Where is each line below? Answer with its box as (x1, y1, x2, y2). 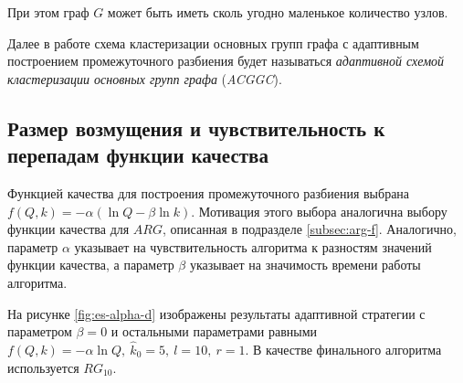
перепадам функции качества (7, 141, 268, 169)
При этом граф (7, 3, 89, 21)
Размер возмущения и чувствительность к (7, 113, 385, 142)
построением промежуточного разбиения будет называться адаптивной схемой (7, 51, 445, 70)
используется (7, 357, 79, 377)
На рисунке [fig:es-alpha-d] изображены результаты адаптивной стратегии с (7, 303, 426, 323)
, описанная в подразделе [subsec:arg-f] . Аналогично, (163, 219, 457, 239)
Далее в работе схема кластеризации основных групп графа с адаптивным (7, 33, 419, 52)
